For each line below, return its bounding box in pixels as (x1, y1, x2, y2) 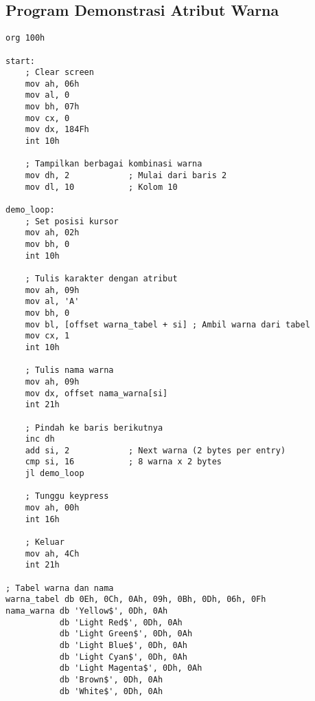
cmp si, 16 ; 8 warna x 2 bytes (25, 457, 222, 467)
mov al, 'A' (25, 296, 80, 307)
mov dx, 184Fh (25, 125, 89, 135)
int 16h (25, 514, 60, 524)
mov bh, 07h (25, 102, 80, 112)
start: (5, 56, 35, 66)
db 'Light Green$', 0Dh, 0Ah (59, 629, 193, 639)
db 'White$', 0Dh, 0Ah (59, 686, 163, 696)
